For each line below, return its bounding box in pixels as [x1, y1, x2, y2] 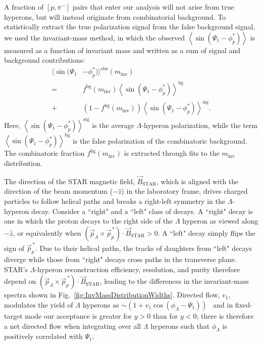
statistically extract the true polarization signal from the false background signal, [4, 21, 255, 32]
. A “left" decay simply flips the [158, 227, 255, 238]
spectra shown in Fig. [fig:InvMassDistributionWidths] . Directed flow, [4, 289, 220, 300]
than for [152, 311, 178, 321]
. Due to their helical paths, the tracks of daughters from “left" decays [35, 242, 252, 253]
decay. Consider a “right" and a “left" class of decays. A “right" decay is [31, 205, 253, 216]
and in [213, 299, 233, 310]
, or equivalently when [13, 227, 81, 238]
